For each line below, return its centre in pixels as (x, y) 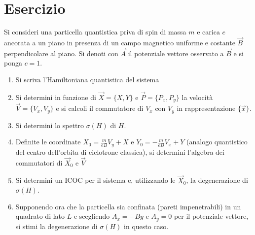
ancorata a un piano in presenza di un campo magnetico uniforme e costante (120, 42)
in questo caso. (146, 226)
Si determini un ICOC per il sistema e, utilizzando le (95, 180)
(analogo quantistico (217, 142)
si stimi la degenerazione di (56, 226)
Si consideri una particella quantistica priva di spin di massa (95, 32)
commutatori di (39, 162)
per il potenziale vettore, (211, 216)
